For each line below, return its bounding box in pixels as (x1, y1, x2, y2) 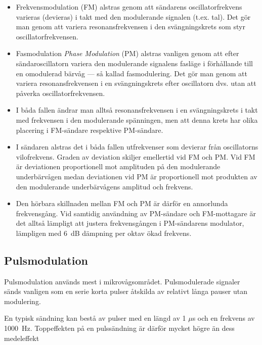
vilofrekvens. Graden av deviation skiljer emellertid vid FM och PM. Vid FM (16, 151, 255, 162)
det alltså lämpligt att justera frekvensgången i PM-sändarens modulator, (16, 218, 244, 228)
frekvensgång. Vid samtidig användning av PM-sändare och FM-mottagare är (16, 208, 256, 218)
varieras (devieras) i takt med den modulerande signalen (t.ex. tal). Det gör (16, 11, 251, 22)
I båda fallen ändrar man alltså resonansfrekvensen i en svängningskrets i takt (16, 105, 258, 115)
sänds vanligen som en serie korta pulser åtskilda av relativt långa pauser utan (4, 286, 248, 297)
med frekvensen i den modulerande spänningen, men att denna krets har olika (16, 114, 258, 125)
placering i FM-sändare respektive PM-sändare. (16, 124, 163, 135)
